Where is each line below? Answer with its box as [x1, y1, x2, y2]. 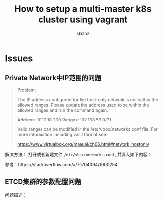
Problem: [17, 87, 36, 93]
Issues [5, 53, 33, 64]
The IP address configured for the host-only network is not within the [17, 96, 158, 102]
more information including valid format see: [17, 131, 108, 137]
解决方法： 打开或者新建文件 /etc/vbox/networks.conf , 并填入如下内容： [5, 151, 152, 157]
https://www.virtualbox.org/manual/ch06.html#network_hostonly [17, 141, 149, 147]
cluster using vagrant [38, 14, 128, 25]
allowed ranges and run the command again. [17, 107, 108, 113]
